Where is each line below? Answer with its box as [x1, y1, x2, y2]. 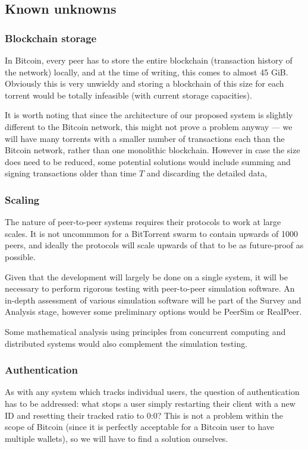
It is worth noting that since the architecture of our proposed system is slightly [5, 109, 293, 121]
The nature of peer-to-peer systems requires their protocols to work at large [5, 216, 281, 228]
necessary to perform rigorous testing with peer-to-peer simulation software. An [5, 282, 295, 295]
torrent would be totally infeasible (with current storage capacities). [5, 88, 252, 101]
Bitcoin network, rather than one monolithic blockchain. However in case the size [5, 144, 300, 156]
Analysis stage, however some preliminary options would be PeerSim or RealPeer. [5, 305, 302, 318]
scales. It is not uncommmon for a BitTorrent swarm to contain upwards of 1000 [5, 227, 298, 239]
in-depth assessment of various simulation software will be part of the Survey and [5, 293, 301, 306]
